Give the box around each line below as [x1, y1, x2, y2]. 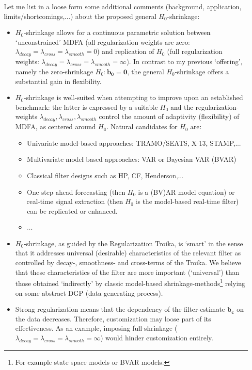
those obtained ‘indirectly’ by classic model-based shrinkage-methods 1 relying [15, 277, 246, 288]
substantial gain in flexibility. [15, 76, 102, 86]
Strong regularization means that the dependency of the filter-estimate [15, 304, 225, 314]
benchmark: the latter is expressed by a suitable [15, 101, 158, 112]
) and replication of [97, 46, 155, 56]
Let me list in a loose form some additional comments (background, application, [4, 1, 242, 11]
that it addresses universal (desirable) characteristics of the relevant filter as [15, 248, 241, 258]
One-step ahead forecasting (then [27, 186, 126, 197]
